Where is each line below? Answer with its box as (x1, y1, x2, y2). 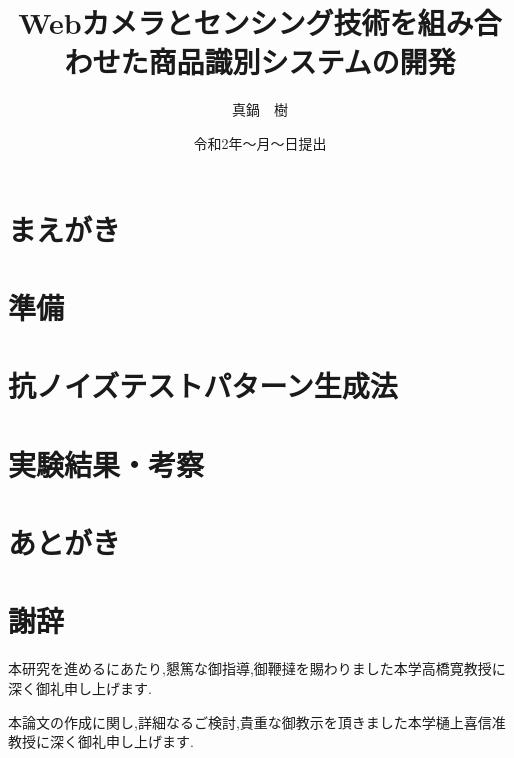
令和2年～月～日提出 (193, 132, 327, 153)
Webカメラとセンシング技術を (18, 2, 418, 43)
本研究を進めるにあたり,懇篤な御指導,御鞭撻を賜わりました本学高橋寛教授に (8, 658, 506, 679)
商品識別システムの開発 (148, 41, 456, 82)
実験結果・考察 (8, 443, 205, 484)
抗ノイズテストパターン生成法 (8, 365, 398, 406)
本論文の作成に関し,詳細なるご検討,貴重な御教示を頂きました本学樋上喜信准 (8, 711, 506, 732)
